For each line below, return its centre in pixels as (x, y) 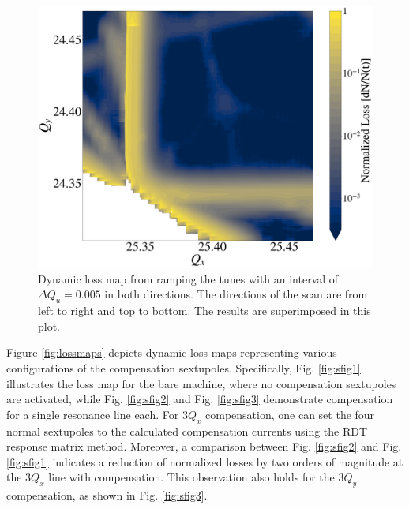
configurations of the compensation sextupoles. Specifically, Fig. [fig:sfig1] (184, 368)
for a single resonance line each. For (93, 414)
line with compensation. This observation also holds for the (191, 477)
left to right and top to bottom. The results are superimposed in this (204, 311)
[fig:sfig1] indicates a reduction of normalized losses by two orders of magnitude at (205, 461)
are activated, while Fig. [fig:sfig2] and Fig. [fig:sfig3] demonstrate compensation (200, 399)
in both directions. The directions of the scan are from (236, 294)
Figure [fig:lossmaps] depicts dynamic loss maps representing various (172, 352)
